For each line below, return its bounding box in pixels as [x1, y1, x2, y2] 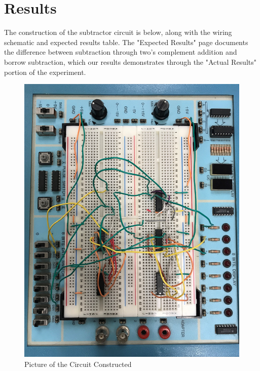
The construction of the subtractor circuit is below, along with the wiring [4, 27, 232, 37]
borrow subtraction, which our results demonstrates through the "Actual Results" [4, 56, 256, 67]
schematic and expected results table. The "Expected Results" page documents [4, 36, 248, 47]
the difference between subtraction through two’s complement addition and [4, 47, 237, 57]
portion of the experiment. [4, 66, 86, 77]
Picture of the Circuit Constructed [24, 359, 132, 369]
